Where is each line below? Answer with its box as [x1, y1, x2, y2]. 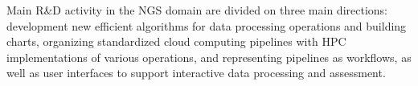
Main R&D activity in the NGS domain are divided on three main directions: [6, 2, 387, 18]
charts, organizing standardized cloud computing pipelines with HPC [6, 33, 346, 50]
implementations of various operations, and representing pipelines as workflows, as [6, 48, 412, 65]
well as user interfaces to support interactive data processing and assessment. [6, 64, 386, 81]
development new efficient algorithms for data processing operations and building [6, 17, 407, 34]
